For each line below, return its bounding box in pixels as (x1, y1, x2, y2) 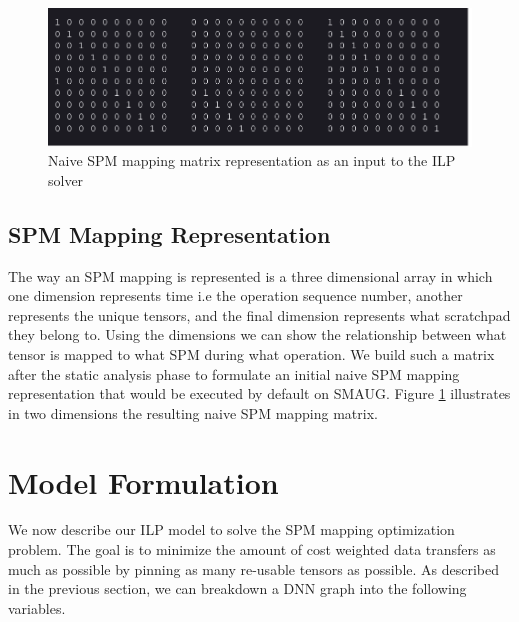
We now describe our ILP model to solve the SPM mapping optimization (8, 519, 455, 540)
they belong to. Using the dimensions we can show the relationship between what (8, 324, 507, 345)
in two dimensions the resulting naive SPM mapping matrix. (8, 402, 378, 423)
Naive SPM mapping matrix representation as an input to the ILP (48, 150, 456, 171)
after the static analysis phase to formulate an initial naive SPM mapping (8, 363, 460, 384)
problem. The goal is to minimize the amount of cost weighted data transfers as (8, 539, 496, 560)
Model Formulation (8, 461, 279, 502)
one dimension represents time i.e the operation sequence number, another (8, 285, 463, 306)
